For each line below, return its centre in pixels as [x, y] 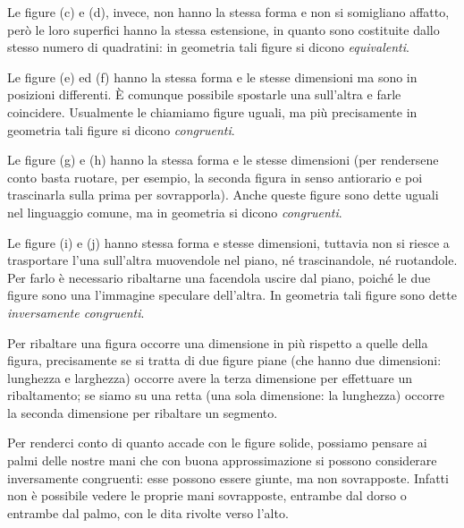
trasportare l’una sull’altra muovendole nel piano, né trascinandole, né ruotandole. [232, 260]
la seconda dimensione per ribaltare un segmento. [143, 412]
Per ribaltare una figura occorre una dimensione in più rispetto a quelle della [218, 342]
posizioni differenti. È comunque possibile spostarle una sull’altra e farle [204, 94]
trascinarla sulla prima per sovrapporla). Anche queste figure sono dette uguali [223, 195]
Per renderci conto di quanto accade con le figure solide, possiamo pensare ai [217, 443]
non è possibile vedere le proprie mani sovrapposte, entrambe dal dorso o [207, 495]
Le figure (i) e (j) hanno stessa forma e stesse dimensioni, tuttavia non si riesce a [228, 242]
